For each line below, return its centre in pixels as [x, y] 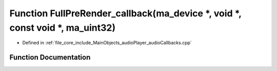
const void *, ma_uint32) [63, 28]
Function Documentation [50, 57]
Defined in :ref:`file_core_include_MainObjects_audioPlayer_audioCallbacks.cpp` [107, 43]
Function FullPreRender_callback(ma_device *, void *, [125, 13]
